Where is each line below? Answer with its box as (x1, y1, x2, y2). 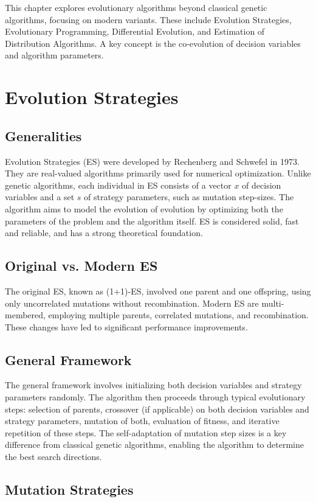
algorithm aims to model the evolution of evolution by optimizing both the (5, 202, 283, 215)
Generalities (5, 126, 82, 145)
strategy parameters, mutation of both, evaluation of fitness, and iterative (5, 414, 280, 427)
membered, (5, 309, 46, 321)
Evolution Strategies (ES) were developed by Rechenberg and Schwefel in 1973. (5, 155, 300, 167)
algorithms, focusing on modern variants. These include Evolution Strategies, (5, 13, 292, 26)
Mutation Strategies (5, 480, 134, 499)
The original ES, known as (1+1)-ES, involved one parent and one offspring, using (5, 284, 311, 297)
